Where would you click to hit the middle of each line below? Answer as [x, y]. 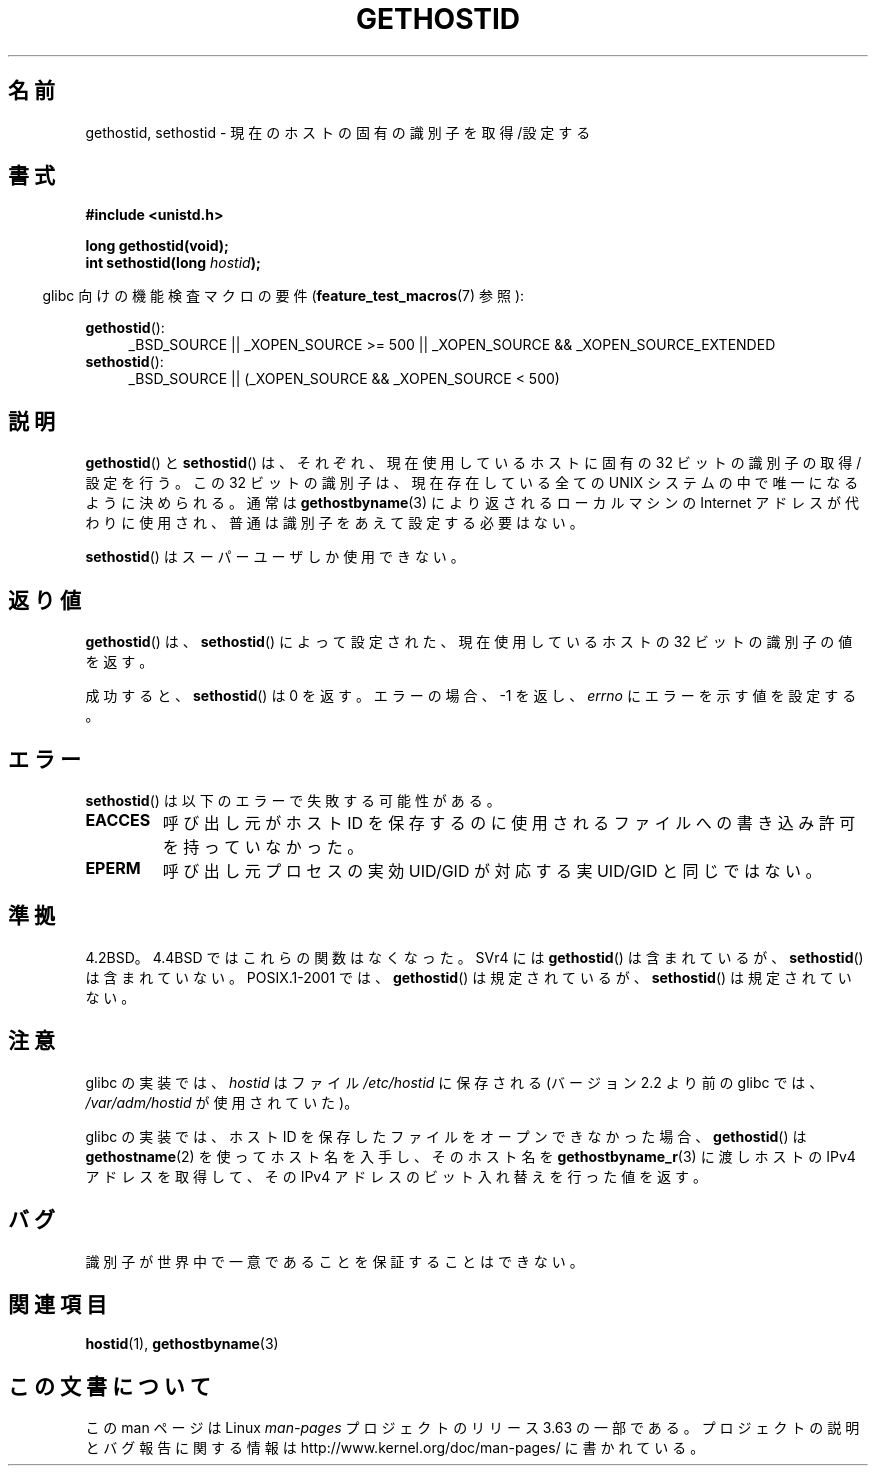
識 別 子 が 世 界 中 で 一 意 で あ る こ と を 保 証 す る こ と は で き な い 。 [334, 1261]
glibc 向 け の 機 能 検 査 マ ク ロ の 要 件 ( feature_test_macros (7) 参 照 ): [283, 296]
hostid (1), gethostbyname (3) [182, 1344]
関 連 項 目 [57, 1304]
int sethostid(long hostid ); [173, 263]
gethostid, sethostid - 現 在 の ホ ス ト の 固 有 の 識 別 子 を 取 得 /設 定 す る [338, 132]
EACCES [118, 819]
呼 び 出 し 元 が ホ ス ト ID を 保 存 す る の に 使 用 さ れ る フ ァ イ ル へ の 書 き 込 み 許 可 [509, 822]
